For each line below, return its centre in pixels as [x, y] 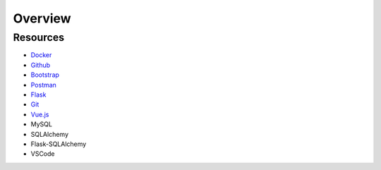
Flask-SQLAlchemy [59, 144]
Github [41, 65]
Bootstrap [45, 75]
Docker [41, 55]
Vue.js [40, 114]
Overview [42, 18]
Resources [39, 37]
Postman [43, 85]
